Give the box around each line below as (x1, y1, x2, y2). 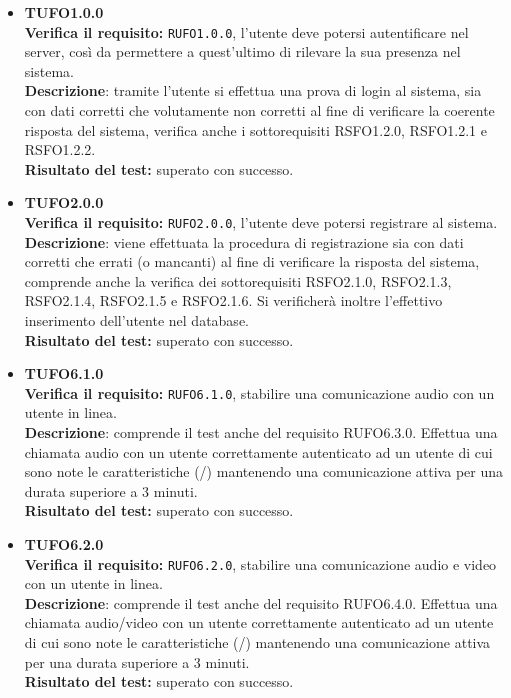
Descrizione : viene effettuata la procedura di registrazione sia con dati (24, 231, 464, 252)
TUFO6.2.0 (24, 534, 104, 555)
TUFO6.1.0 (24, 363, 104, 384)
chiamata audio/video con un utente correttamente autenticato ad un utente (24, 612, 494, 633)
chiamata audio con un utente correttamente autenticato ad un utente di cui (24, 441, 493, 462)
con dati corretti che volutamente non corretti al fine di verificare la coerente (24, 100, 495, 121)
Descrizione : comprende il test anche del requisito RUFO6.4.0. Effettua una (24, 592, 498, 613)
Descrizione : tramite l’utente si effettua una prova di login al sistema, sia (24, 80, 482, 101)
